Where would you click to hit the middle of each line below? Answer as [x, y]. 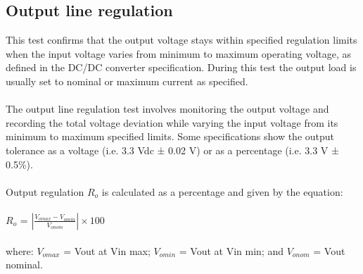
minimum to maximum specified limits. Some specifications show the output [170, 136]
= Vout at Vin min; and [231, 250]
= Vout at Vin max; [107, 250]
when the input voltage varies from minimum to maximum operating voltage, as [179, 53]
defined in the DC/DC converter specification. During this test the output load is [181, 67]
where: [20, 250]
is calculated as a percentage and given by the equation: [222, 191]
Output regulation [45, 191]
